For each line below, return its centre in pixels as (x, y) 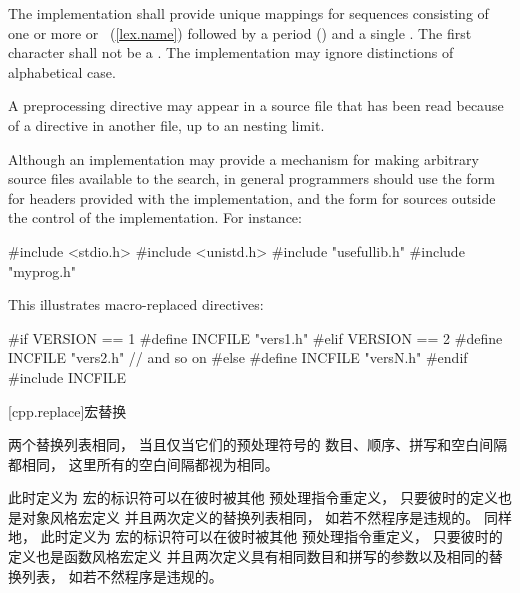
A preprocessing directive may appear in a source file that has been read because (256, 105)
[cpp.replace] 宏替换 (67, 410)
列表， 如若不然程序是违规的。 (122, 575)
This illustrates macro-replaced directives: (136, 304)
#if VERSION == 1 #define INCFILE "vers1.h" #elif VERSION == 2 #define (255, 337)
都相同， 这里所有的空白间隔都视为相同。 (143, 463)
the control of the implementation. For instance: (155, 217)
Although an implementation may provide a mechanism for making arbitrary (243, 158)
